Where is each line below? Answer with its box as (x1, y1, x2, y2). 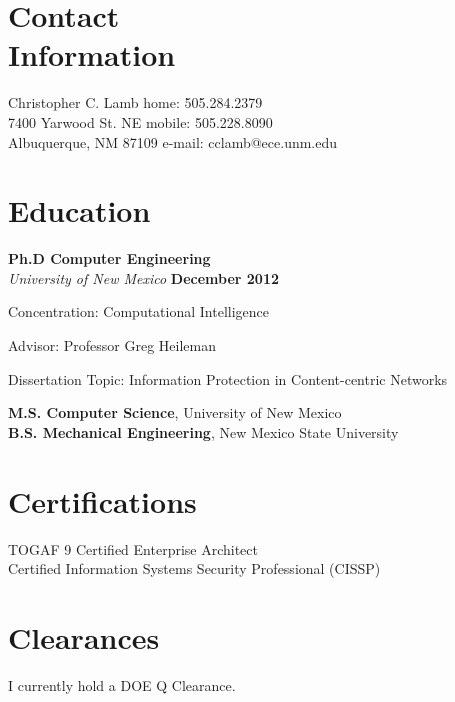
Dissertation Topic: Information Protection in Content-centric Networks (8, 368, 448, 389)
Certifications (8, 480, 197, 521)
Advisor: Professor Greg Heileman (8, 335, 216, 355)
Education (8, 190, 151, 231)
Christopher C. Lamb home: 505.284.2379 (8, 92, 263, 113)
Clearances (8, 616, 160, 657)
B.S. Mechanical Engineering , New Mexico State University (8, 421, 399, 442)
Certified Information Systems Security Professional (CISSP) (8, 558, 381, 579)
